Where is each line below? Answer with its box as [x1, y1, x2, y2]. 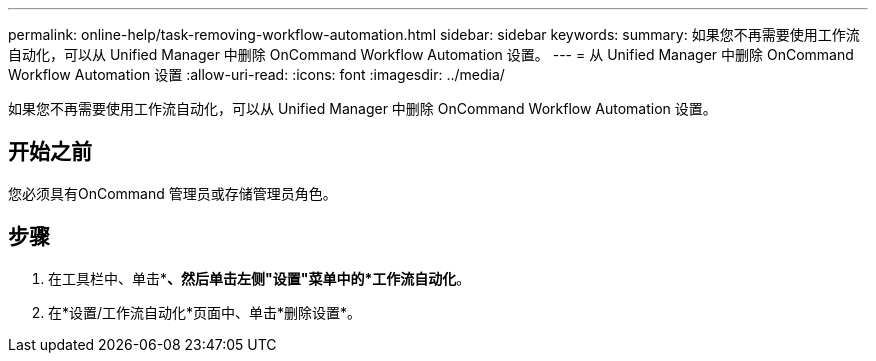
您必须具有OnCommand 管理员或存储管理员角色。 [8, 184, 337, 202]
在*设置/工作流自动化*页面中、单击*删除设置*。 [48, 303, 362, 321]
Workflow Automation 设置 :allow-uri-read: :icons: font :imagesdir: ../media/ [8, 66, 505, 83]
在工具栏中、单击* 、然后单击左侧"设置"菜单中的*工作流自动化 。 [48, 269, 471, 287]
